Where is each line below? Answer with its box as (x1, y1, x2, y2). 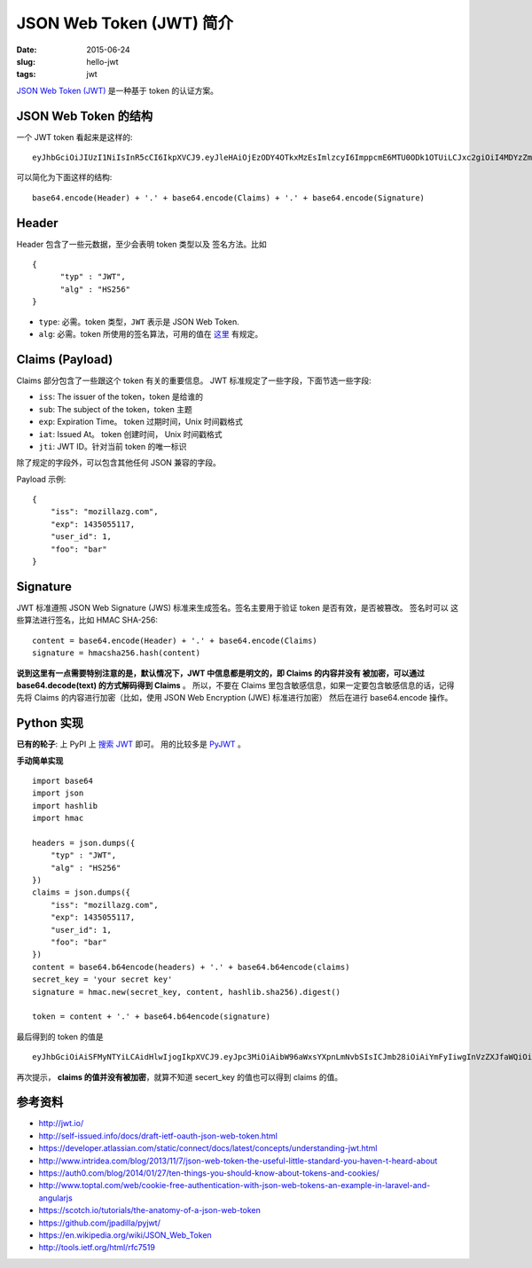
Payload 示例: (16, 474, 66, 484)
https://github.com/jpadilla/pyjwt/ (38, 1217, 161, 1228)
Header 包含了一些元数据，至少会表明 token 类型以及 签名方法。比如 (16, 239, 267, 249)
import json (32, 788, 84, 798)
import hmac (32, 813, 84, 824)
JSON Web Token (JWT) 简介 (16, 13, 234, 33)
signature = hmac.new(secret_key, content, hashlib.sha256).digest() (32, 987, 341, 997)
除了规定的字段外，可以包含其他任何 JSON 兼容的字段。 (16, 458, 222, 468)
